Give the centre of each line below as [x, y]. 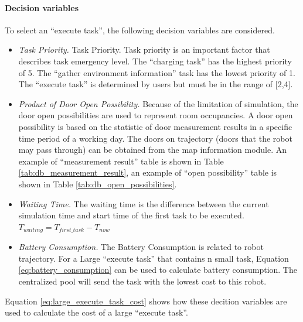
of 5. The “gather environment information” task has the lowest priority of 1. [157, 72]
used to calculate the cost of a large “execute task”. [96, 312]
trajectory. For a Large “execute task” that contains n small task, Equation [154, 258]
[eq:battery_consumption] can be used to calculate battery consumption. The [158, 270]
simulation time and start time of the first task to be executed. [131, 215]
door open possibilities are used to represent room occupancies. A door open [156, 115]
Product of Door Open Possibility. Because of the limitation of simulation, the [158, 103]
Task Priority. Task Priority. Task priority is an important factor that [144, 49]
